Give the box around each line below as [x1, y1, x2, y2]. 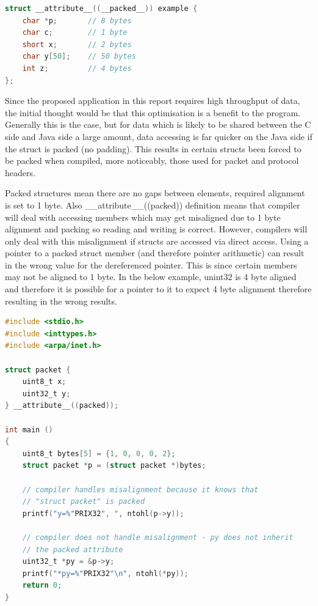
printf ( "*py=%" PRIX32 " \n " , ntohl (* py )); [22, 569, 189, 578]
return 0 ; [22, 581, 62, 590]
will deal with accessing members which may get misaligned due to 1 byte [5, 210, 281, 223]
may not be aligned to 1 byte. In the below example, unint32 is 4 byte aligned [5, 270, 297, 283]
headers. [5, 166, 35, 179]
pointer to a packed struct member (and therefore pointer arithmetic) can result [5, 246, 305, 259]
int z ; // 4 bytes [22, 64, 132, 73]
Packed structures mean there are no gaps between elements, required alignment [5, 187, 305, 199]
